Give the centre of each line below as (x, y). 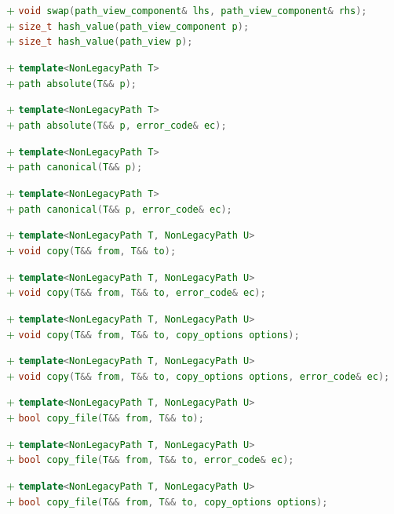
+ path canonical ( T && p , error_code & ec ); (119, 208)
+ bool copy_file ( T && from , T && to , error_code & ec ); (150, 459)
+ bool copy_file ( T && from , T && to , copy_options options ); (167, 500)
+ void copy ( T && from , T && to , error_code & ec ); (136, 292)
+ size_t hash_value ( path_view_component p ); (128, 25)
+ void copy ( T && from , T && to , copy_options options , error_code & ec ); (198, 375)
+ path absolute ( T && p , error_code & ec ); (117, 124)
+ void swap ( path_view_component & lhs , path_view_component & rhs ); (187, 9)
